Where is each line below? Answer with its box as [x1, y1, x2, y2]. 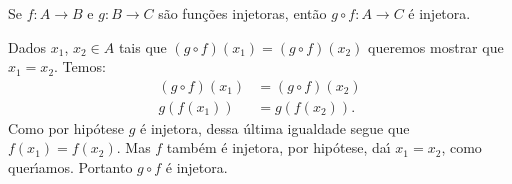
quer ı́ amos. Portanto [8, 157, 133, 178]
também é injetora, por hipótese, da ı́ [166, 137, 391, 158]
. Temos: [54, 56, 106, 77]
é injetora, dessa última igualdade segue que [140, 117, 410, 138]
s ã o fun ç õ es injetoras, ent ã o [158, 3, 327, 23]
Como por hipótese [8, 117, 125, 138]
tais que [118, 36, 167, 57]
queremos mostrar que [368, 36, 504, 57]
